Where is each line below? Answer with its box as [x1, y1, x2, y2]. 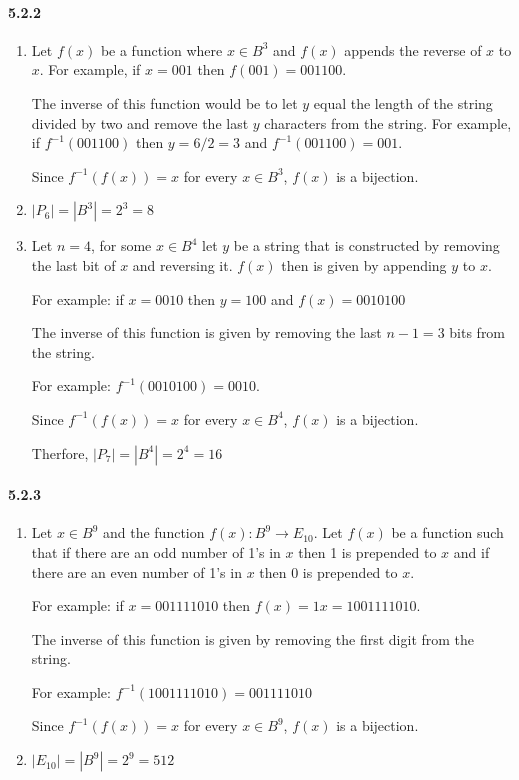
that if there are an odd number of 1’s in [31, 541, 281, 562]
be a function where [100, 39, 223, 60]
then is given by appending [281, 254, 447, 275]
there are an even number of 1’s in [31, 561, 242, 582]
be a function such [391, 522, 504, 543]
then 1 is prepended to [298, 541, 437, 562]
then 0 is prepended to [259, 561, 398, 582]
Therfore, [31, 442, 89, 463]
